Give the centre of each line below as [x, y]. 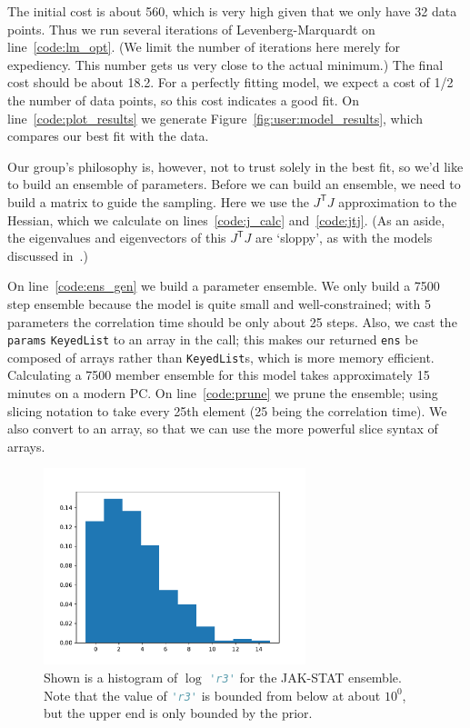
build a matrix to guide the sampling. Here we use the [158, 201]
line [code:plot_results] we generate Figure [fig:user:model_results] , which [215, 118]
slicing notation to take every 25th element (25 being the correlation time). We [227, 410]
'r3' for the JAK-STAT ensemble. [305, 677]
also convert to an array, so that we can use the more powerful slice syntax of [223, 429]
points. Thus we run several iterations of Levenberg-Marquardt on [191, 29]
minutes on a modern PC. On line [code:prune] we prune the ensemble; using [223, 393]
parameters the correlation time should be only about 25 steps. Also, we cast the [232, 321]
